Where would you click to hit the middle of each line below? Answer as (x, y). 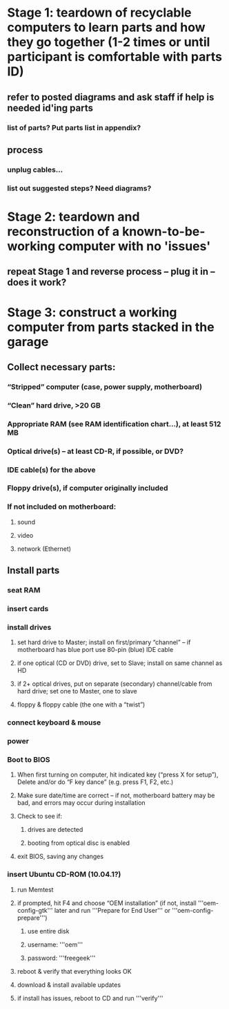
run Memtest (35, 889)
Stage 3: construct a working (92, 312)
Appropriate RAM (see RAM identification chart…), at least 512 (114, 424)
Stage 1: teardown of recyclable (99, 13)
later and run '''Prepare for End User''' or (112, 910)
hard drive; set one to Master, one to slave (77, 691)
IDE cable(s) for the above (51, 470)
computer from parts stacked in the (111, 327)
